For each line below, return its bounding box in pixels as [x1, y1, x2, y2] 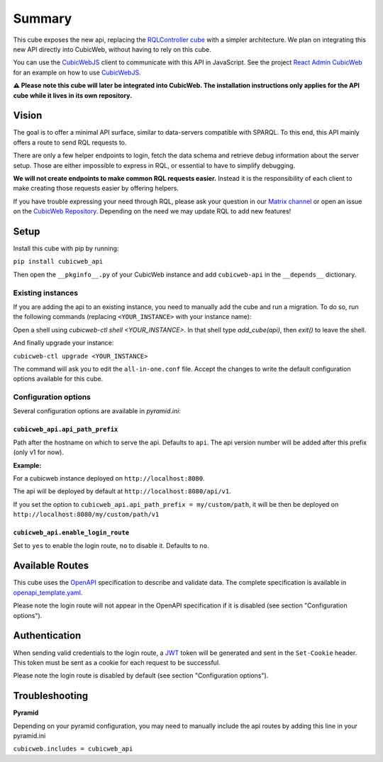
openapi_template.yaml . [13, 588, 83, 597]
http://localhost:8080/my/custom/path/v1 [13, 510, 160, 519]
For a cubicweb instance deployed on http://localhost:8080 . [13, 474, 205, 483]
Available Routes [13, 560, 89, 572]
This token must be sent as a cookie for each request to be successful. [13, 658, 221, 666]
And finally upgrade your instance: [13, 339, 114, 347]
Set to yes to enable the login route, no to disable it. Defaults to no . [13, 541, 209, 549]
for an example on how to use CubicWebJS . [13, 68, 141, 77]
